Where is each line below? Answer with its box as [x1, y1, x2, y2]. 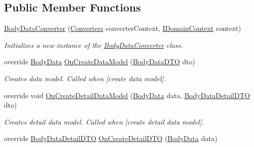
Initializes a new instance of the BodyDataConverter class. [4, 39, 183, 50]
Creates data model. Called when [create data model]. [4, 73, 166, 83]
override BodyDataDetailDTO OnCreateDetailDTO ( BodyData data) [4, 133, 218, 144]
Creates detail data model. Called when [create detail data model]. [4, 116, 204, 127]
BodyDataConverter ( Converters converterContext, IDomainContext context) [4, 23, 241, 33]
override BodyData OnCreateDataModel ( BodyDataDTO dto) [4, 56, 195, 67]
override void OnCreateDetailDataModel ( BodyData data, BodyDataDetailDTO [4, 90, 250, 100]
